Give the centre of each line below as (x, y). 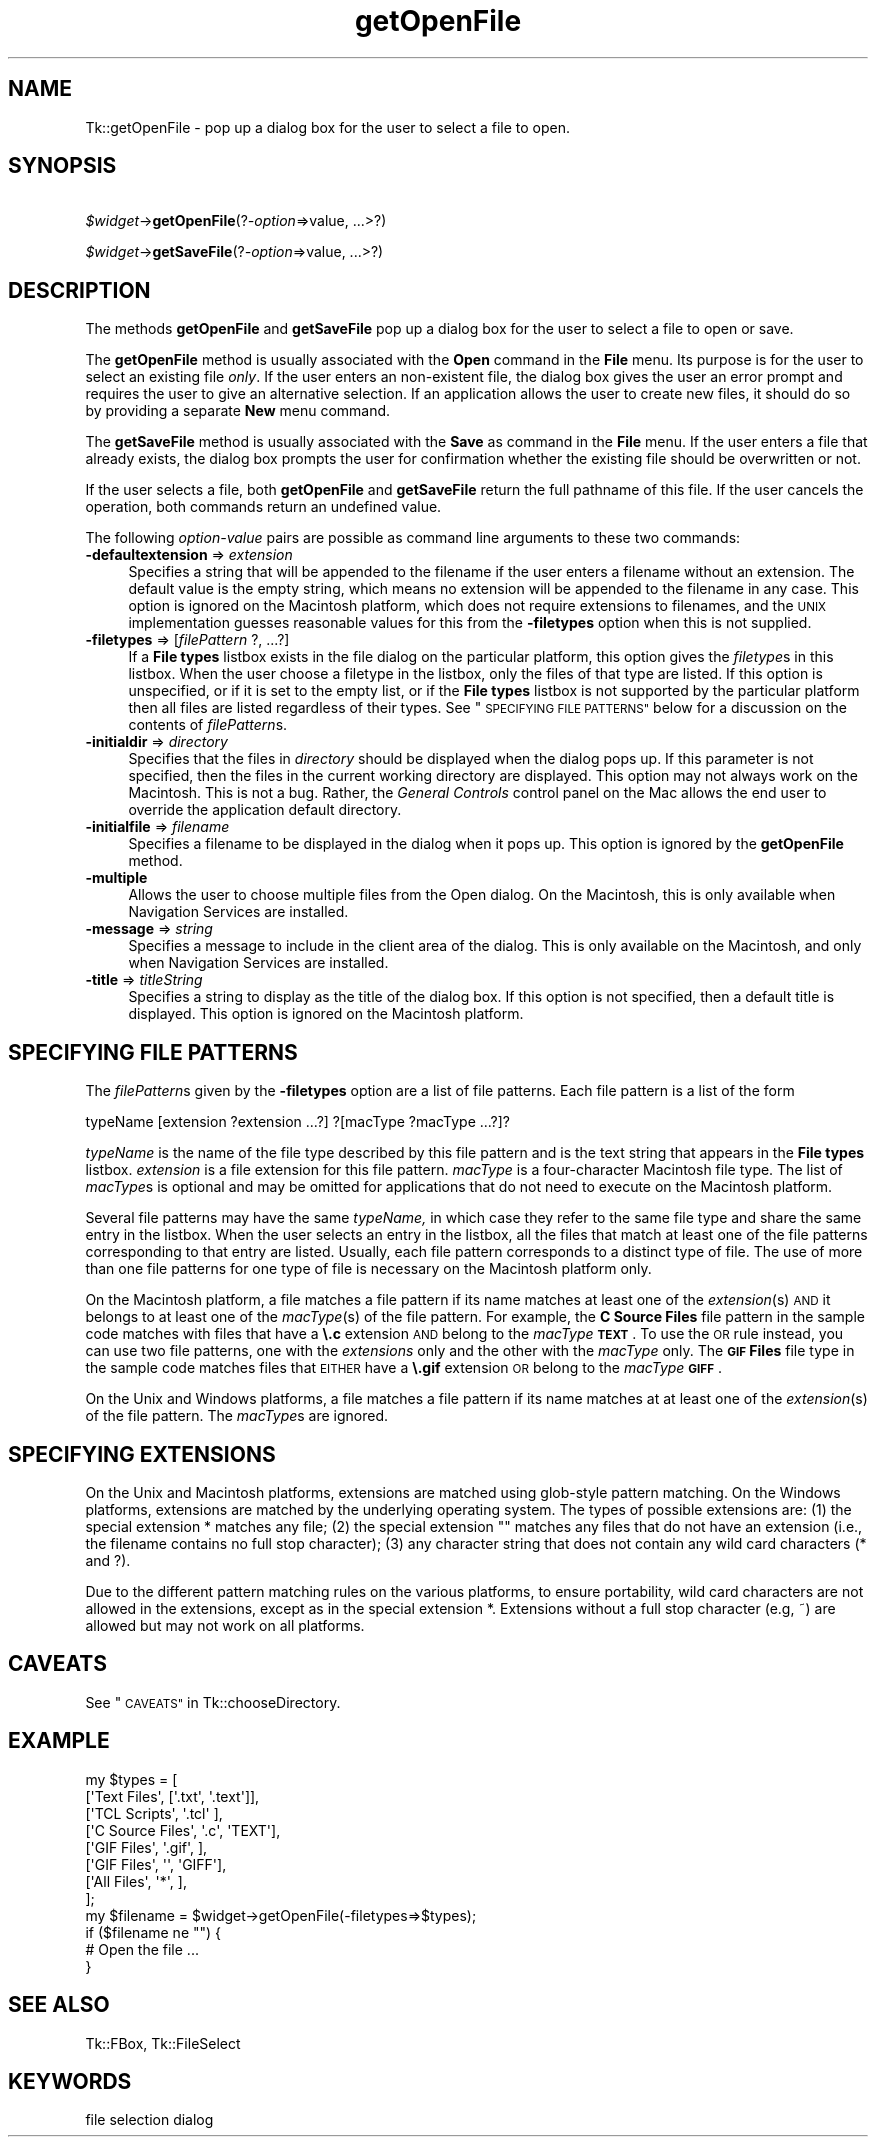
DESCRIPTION (79, 290)
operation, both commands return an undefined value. (263, 507)
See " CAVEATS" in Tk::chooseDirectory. (213, 1702)
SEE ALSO (59, 2005)
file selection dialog (149, 2120)
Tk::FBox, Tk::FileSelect (163, 2043)
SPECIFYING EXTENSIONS (142, 1454)
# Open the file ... (142, 1949)
